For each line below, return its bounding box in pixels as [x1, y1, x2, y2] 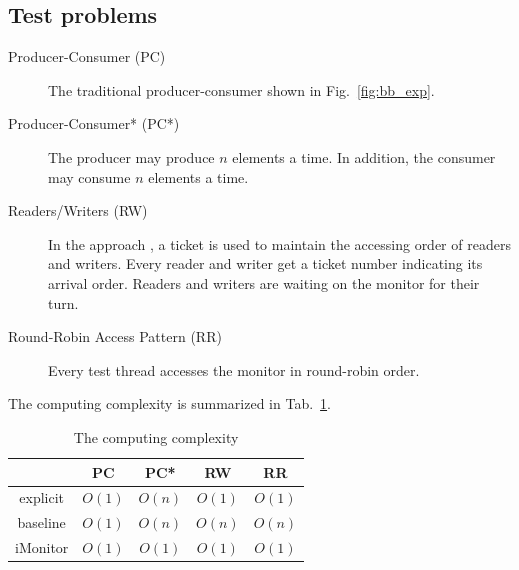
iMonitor [15, 537, 69, 558]
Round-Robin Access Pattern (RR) [8, 326, 222, 347]
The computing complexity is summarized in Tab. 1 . [8, 393, 331, 414]
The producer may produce [48, 146, 215, 167]
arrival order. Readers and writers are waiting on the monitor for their [48, 272, 480, 293]
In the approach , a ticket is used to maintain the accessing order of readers [48, 233, 511, 254]
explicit [19, 487, 65, 508]
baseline [17, 512, 66, 533]
